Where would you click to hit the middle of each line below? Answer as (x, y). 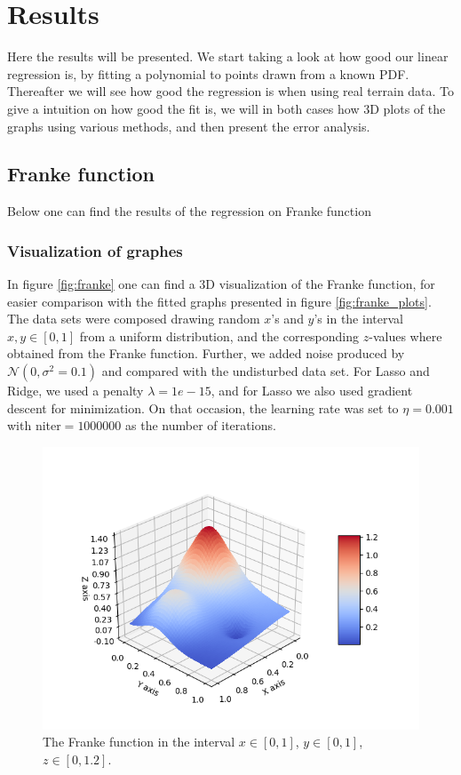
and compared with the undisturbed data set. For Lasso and (266, 371)
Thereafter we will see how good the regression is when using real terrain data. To (231, 91)
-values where (405, 336)
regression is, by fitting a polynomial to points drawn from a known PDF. (208, 73)
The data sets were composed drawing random (134, 319)
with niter (34, 425)
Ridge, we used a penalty (76, 391)
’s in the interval (358, 319)
